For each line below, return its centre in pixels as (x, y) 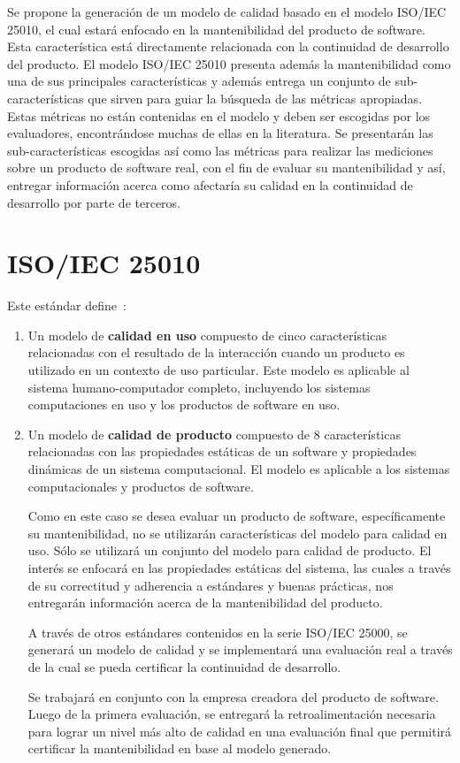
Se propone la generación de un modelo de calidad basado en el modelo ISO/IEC (227, 11)
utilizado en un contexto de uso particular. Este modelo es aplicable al (218, 370)
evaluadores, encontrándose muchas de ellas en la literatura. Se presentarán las (220, 133)
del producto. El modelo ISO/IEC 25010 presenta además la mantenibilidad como (229, 63)
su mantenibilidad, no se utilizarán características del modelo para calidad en (238, 533)
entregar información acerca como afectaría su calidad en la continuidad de (210, 184)
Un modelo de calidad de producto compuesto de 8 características (214, 434)
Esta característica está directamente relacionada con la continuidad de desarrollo (228, 46)
